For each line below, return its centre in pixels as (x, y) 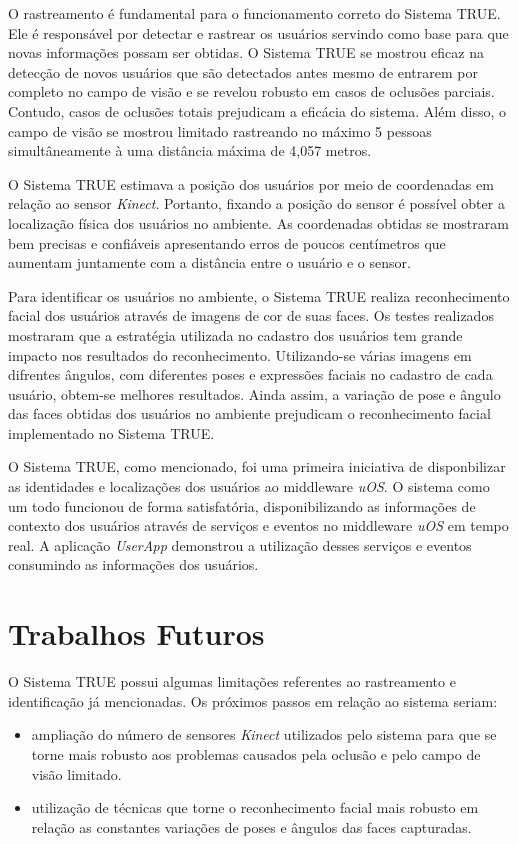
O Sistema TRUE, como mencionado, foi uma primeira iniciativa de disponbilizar (257, 466)
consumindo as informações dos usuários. (133, 564)
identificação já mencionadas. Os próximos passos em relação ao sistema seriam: (253, 700)
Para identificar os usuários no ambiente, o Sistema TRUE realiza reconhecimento (259, 295)
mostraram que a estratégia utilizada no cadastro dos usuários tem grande (235, 334)
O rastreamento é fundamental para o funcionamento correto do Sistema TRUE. (254, 13)
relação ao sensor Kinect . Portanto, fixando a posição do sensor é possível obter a (256, 203)
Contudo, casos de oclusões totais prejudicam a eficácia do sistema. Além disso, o (257, 110)
